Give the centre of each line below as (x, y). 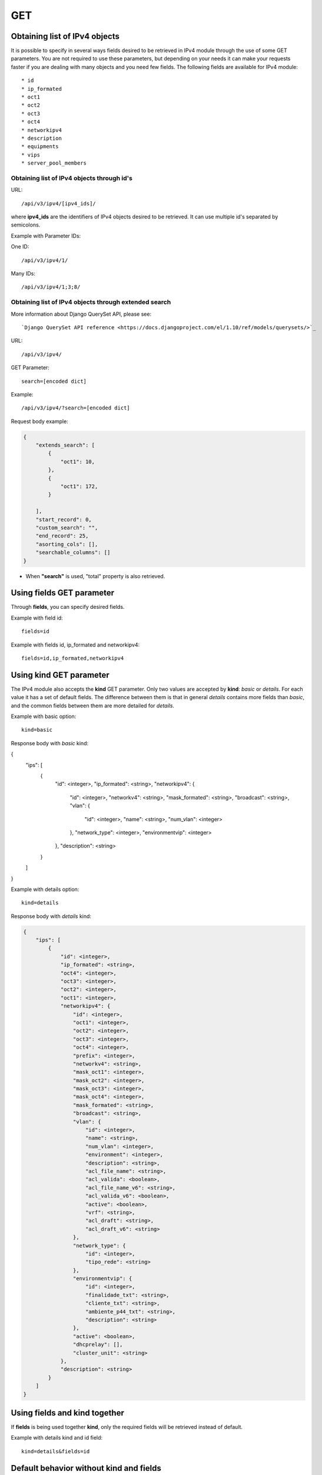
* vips (31, 155)
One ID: (20, 247)
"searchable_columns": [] (73, 553)
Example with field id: (37, 618)
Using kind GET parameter (60, 675)
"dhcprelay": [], (98, 1345)
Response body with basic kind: (49, 743)
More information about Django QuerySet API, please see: (81, 314)
